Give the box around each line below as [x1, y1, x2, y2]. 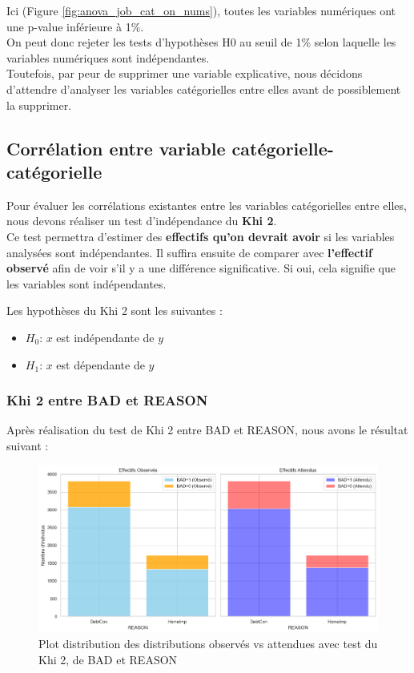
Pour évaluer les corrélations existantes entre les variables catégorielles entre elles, [6, 196, 407, 213]
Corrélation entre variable [6, 135, 226, 160]
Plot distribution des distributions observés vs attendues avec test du [38, 635, 378, 652]
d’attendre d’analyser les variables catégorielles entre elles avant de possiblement [6, 80, 401, 97]
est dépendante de [56, 356, 145, 373]
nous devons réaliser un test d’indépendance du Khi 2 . [6, 212, 277, 229]
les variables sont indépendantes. [6, 275, 167, 292]
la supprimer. [6, 96, 72, 113]
